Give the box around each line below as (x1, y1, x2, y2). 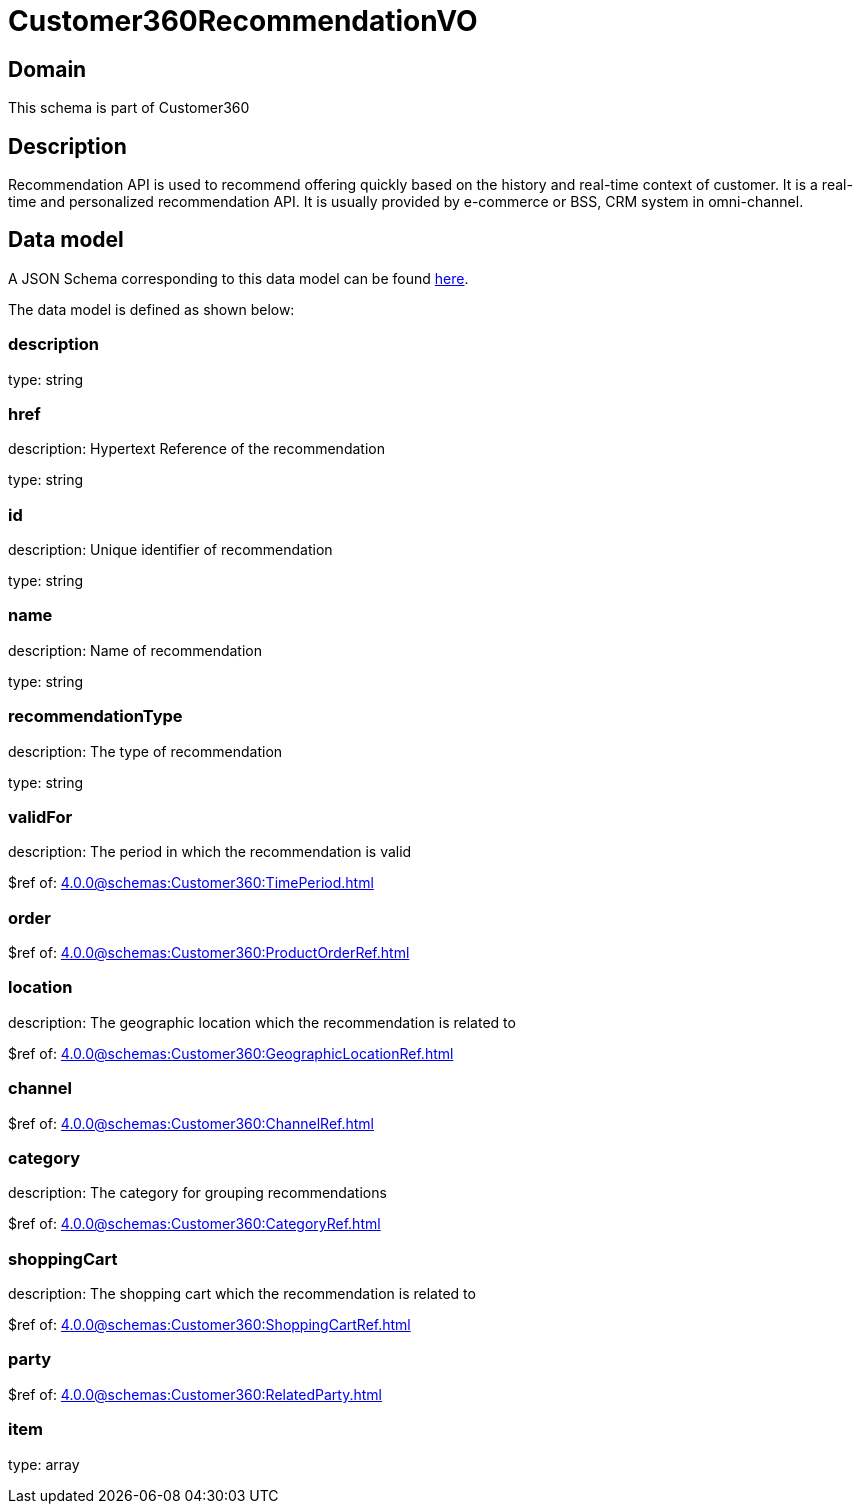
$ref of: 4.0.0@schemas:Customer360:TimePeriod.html (8, 874, 374, 892)
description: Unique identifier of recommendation (8, 541, 333, 559)
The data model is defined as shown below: (8, 300, 295, 318)
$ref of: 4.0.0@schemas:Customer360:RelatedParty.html (8, 1385, 382, 1403)
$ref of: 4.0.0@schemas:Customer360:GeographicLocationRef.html (8, 1044, 454, 1062)
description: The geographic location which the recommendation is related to (8, 1013, 516, 1031)
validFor (8, 806, 73, 827)
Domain (8, 56, 87, 82)
